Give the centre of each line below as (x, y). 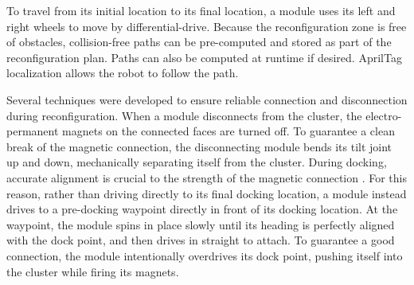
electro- (384, 115)
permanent (33, 131)
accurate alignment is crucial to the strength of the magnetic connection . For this (207, 177)
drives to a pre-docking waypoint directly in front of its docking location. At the (202, 209)
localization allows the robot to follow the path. (123, 73)
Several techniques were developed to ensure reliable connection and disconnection (207, 99)
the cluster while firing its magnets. (93, 271)
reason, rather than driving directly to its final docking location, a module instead (207, 193)
